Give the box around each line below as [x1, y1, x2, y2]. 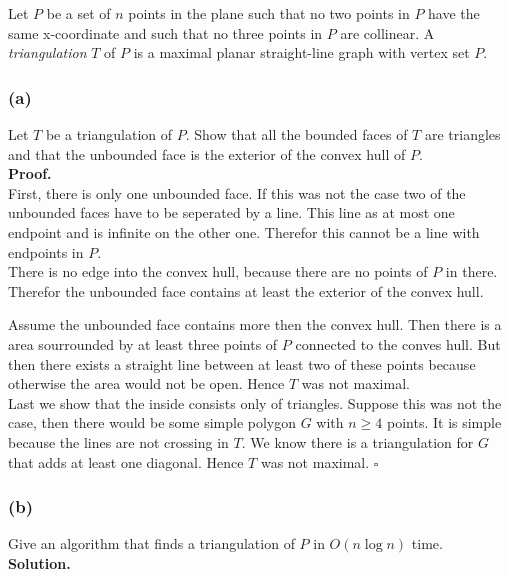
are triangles [424, 124, 501, 144]
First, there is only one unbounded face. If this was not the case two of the [8, 182, 466, 203]
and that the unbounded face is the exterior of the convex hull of [8, 143, 406, 164]
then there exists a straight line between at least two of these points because [8, 353, 476, 374]
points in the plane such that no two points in [128, 3, 410, 23]
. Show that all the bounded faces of [185, 124, 408, 144]
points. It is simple [386, 412, 502, 433]
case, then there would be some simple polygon [8, 412, 297, 433]
